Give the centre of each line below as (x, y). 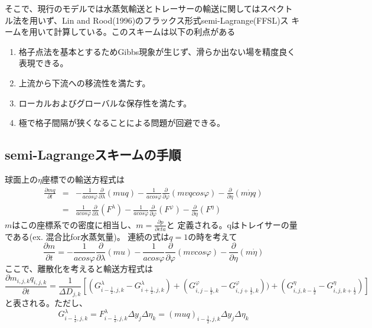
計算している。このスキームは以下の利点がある (145, 32)
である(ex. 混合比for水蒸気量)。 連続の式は (87, 236)
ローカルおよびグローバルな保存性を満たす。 (105, 103)
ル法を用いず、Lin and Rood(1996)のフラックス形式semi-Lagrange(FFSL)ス (147, 20)
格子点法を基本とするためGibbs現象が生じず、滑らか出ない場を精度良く (157, 51)
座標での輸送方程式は (83, 179)
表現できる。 (43, 63)
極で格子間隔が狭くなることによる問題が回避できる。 (122, 123)
